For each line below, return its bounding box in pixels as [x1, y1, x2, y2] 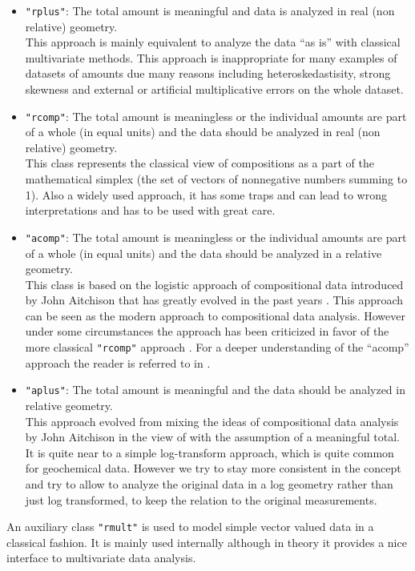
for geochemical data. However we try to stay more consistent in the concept [25, 460, 401, 477]
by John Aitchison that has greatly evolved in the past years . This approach [25, 292, 404, 308]
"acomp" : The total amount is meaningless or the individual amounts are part [25, 228, 407, 245]
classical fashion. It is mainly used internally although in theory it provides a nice [6, 533, 407, 550]
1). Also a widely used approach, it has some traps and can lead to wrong [25, 186, 388, 203]
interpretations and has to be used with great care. [25, 202, 276, 219]
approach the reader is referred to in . [25, 354, 211, 371]
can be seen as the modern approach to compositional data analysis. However [25, 307, 405, 324]
